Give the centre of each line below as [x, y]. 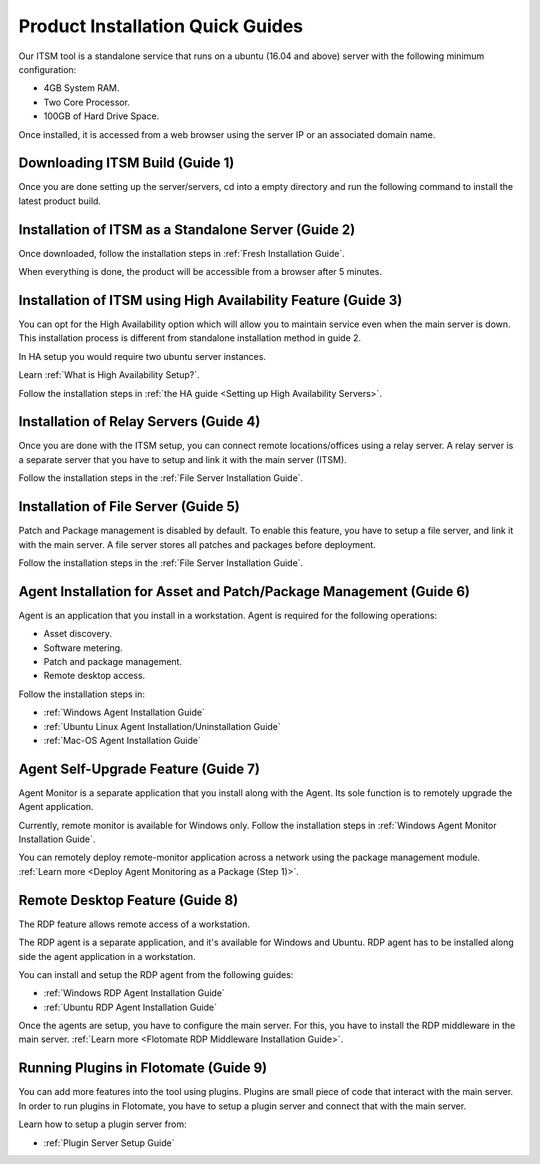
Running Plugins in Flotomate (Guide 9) [143, 1068]
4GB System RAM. [81, 88]
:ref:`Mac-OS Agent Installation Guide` [122, 740]
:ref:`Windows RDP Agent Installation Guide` [134, 993]
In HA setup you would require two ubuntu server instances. [142, 356]
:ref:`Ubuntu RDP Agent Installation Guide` [130, 1007]
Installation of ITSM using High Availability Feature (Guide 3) [210, 300]
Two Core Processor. [86, 102]
